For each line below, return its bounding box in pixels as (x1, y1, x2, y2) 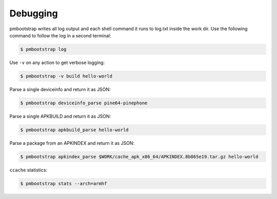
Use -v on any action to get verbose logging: (9, 59, 105, 65)
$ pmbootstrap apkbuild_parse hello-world (20, 127, 129, 132)
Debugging (9, 8, 58, 19)
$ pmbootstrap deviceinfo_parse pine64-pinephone (20, 100, 148, 106)
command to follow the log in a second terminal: (9, 32, 111, 38)
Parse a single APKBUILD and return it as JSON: (9, 113, 111, 119)
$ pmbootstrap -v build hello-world (20, 73, 113, 79)
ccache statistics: (9, 167, 48, 173)
